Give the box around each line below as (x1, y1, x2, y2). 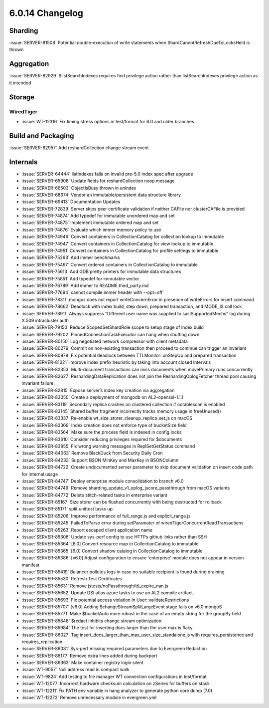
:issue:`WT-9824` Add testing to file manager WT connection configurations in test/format (21, 674, 207, 680)
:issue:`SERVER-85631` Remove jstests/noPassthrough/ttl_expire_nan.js (21, 583, 169, 589)
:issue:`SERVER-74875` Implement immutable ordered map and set (21, 220, 159, 226)
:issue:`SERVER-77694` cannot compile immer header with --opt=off (21, 289, 163, 295)
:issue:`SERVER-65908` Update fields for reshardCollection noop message (21, 178, 175, 184)
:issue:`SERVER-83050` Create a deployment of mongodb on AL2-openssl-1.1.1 (21, 394, 184, 400)
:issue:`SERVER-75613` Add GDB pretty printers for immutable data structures (21, 268, 181, 274)
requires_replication (21, 639, 63, 645)
